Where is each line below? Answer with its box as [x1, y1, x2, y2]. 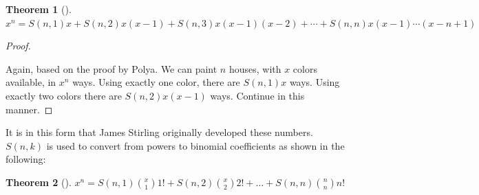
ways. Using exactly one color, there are [72, 75, 240, 89]
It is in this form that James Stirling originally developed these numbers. [6, 125, 313, 139]
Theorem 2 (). [6, 174, 72, 189]
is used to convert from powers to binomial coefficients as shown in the [46, 138, 345, 152]
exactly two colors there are [6, 88, 122, 102]
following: [6, 152, 46, 166]
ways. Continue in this [210, 88, 305, 102]
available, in [6, 75, 56, 89]
